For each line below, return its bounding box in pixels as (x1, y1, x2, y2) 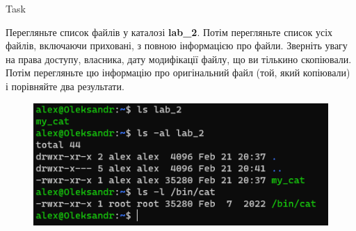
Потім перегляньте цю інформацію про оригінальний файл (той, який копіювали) (6, 65, 350, 80)
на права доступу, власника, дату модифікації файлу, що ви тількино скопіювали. (6, 51, 352, 66)
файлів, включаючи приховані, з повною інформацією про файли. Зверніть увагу (6, 38, 348, 53)
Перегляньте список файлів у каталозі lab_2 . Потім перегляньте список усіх (6, 24, 333, 39)
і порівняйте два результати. (6, 78, 124, 93)
